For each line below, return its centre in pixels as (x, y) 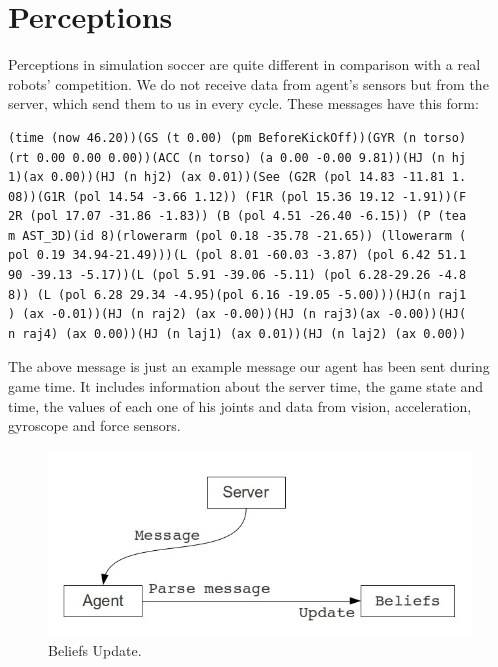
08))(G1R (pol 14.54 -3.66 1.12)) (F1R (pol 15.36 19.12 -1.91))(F (237, 196)
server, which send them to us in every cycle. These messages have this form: (243, 103)
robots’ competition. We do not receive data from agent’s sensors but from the (248, 83)
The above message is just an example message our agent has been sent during (249, 366)
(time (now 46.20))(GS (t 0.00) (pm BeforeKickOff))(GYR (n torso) (237, 137)
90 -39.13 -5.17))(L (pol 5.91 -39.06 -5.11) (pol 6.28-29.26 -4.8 (237, 275)
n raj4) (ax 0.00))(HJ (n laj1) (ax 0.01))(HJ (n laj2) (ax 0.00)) (237, 333)
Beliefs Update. (95, 649)
